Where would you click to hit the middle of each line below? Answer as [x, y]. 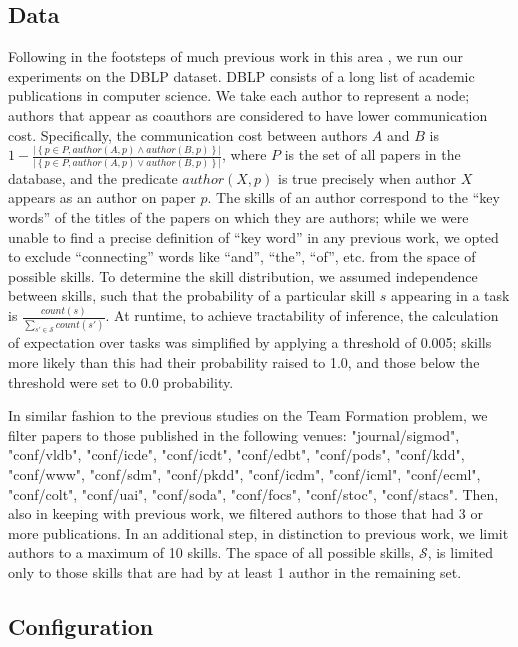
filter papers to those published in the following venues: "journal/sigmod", [234, 434]
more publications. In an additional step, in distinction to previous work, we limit [258, 532]
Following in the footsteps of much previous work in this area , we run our [235, 56]
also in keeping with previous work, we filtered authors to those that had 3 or [245, 513]
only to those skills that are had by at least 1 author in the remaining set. [235, 572]
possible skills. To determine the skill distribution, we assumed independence [243, 275]
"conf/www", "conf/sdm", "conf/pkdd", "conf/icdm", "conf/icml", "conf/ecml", [244, 474]
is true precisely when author [367, 177]
